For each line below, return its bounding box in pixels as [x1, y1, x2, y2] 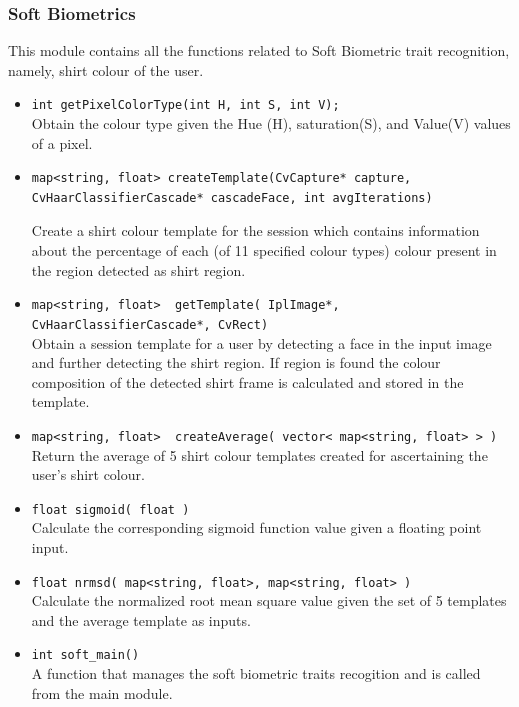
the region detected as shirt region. [31, 259, 246, 280]
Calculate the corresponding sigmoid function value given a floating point [31, 517, 482, 538]
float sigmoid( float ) [31, 502, 190, 517]
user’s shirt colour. [31, 464, 145, 485]
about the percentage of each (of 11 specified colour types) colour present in [31, 240, 497, 261]
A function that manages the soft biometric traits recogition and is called [31, 663, 481, 684]
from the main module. [31, 682, 173, 703]
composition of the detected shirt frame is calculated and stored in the [31, 371, 464, 392]
